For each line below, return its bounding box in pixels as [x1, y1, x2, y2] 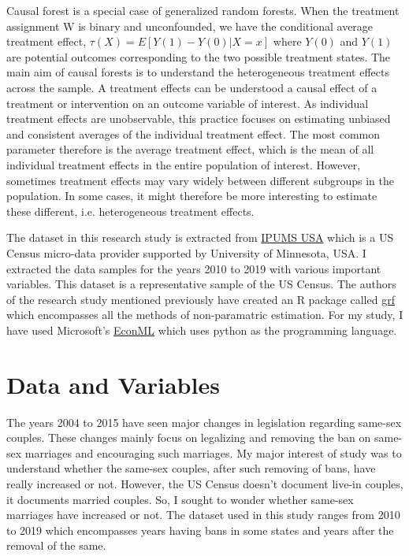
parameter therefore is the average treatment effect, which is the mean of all [6, 141, 374, 158]
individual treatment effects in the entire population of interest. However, [6, 156, 361, 172]
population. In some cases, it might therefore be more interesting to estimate [6, 187, 377, 204]
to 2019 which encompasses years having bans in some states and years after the [6, 521, 394, 538]
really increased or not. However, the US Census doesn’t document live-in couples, [6, 475, 403, 491]
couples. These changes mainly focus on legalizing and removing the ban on [6, 429, 371, 446]
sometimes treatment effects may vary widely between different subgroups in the [6, 172, 395, 188]
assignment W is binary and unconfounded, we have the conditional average [6, 17, 374, 34]
